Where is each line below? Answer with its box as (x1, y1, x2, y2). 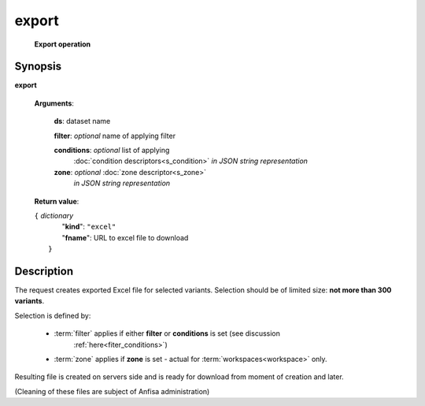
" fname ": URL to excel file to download (61, 233, 189, 242)
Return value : (34, 196, 79, 206)
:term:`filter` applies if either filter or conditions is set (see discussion (54, 329, 281, 338)
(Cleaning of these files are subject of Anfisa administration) (14, 386, 210, 396)
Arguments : (34, 99, 75, 108)
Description (14, 264, 74, 277)
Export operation (34, 39, 91, 49)
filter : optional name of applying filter (54, 131, 176, 140)
